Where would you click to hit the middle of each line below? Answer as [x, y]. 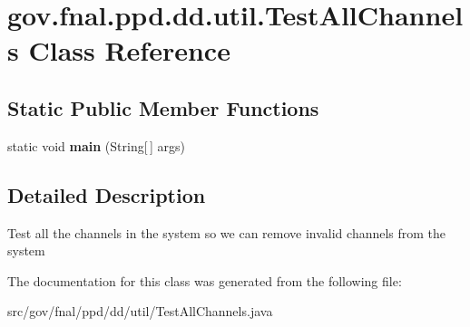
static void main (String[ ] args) [96, 145]
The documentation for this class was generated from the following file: [205, 280]
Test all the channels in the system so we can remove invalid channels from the [227, 232]
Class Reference [129, 50]
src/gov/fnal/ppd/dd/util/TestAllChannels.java [140, 311]
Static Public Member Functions [163, 107]
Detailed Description [107, 194]
